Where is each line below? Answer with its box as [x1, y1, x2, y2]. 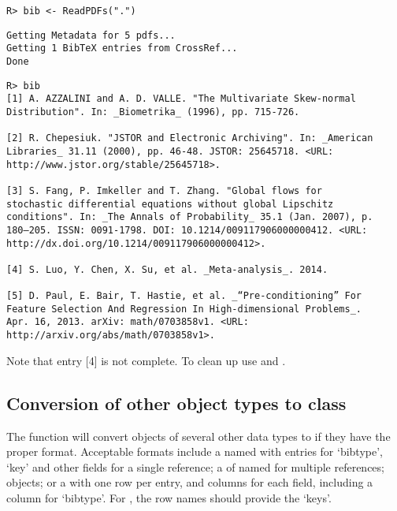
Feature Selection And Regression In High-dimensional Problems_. [6, 303, 362, 315]
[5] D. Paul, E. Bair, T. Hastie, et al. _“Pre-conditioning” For [6, 290, 362, 302]
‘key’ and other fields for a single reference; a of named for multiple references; [6, 458, 384, 475]
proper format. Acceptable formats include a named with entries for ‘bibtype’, [6, 443, 383, 460]
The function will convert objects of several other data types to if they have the [6, 427, 391, 444]
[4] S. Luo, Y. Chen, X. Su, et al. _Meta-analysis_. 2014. [6, 263, 328, 275]
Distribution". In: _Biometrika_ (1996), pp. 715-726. [6, 106, 300, 117]
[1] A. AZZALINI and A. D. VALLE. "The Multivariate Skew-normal [6, 93, 356, 105]
